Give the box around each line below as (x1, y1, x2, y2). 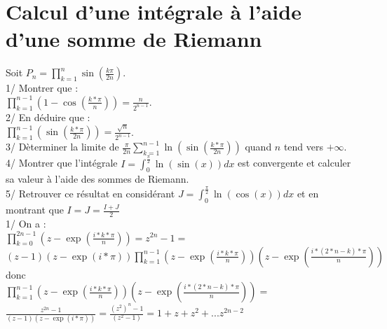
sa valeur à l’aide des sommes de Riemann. (6, 171, 189, 186)
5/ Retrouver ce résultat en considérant (6, 186, 175, 201)
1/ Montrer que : (6, 80, 79, 95)
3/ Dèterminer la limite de (6, 139, 119, 154)
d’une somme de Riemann (6, 24, 262, 53)
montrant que (6, 202, 64, 217)
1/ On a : (6, 216, 46, 230)
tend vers (283, 139, 324, 154)
